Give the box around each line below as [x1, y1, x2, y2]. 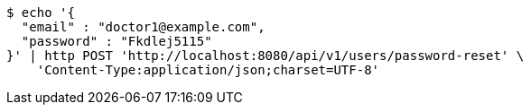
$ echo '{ [6, 5, 75, 20]
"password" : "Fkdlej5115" [21, 34, 212, 48]
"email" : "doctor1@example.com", [21, 20, 265, 34]
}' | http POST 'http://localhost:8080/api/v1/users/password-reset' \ [6, 48, 525, 63]
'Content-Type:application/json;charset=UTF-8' [36, 63, 380, 77]
